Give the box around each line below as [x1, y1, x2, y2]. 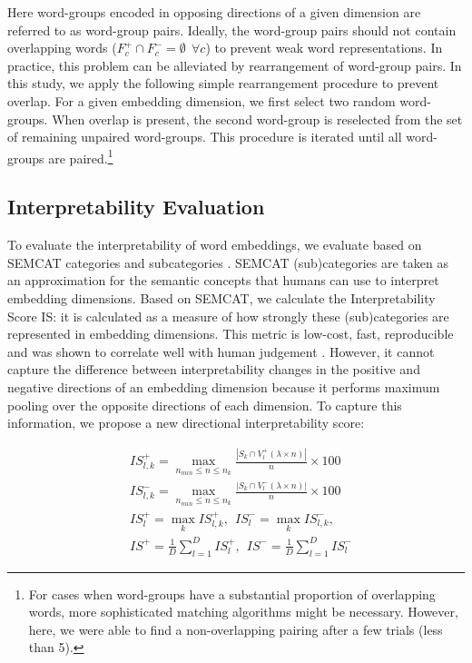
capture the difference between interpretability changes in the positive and [7, 360, 420, 379]
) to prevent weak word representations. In [205, 38, 443, 57]
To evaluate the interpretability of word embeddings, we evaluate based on [7, 235, 422, 254]
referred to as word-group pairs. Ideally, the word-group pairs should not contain [7, 20, 457, 39]
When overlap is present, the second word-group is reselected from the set [52, 109, 463, 128]
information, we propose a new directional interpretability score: [7, 413, 365, 432]
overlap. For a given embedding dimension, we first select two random [7, 91, 396, 110]
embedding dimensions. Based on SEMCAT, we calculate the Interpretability [7, 288, 436, 307]
